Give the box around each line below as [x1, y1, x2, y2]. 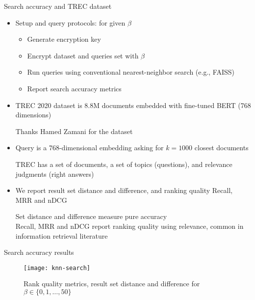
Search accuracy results [4, 247, 74, 257]
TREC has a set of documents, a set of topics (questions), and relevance [15, 159, 232, 169]
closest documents [194, 142, 249, 153]
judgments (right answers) [15, 168, 94, 179]
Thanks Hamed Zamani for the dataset [15, 126, 133, 136]
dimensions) [15, 109, 51, 120]
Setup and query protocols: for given [15, 17, 126, 27]
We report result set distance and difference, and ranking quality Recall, [15, 185, 233, 195]
